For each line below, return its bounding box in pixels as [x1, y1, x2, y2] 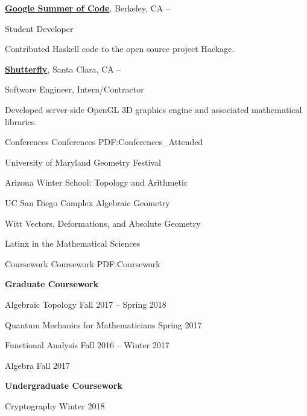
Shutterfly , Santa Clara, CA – [5, 62, 121, 75]
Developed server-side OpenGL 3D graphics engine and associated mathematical [5, 103, 302, 115]
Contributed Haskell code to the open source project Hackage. [5, 42, 235, 55]
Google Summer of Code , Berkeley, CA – [5, 2, 170, 14]
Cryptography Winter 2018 [5, 399, 105, 412]
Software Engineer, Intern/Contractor [5, 83, 144, 96]
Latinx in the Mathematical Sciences [5, 237, 141, 250]
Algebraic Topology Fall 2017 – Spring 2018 [5, 297, 166, 310]
